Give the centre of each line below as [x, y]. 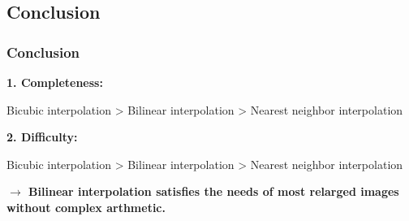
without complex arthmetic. [86, 207]
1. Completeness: [55, 82]
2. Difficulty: [42, 137]
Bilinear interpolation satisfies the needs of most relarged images [214, 191]
